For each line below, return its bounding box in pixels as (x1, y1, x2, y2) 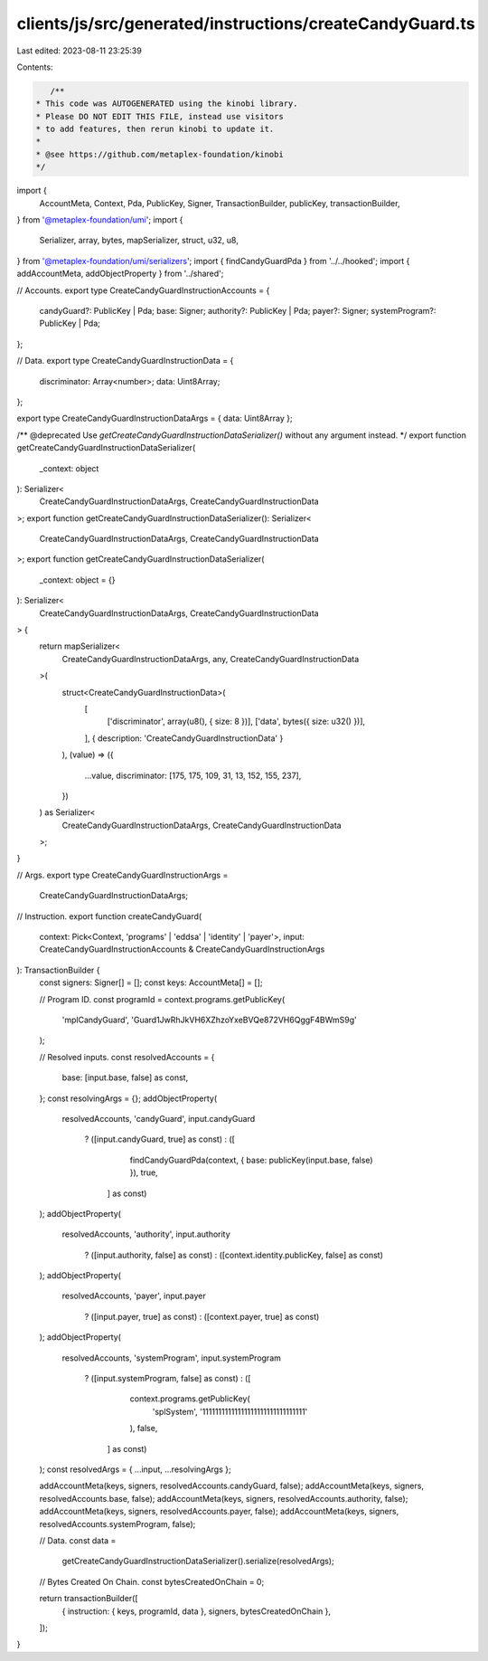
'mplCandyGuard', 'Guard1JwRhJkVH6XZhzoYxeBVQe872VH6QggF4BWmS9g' (61, 1014, 357, 1025)
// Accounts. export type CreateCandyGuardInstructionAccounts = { (16, 285, 270, 296)
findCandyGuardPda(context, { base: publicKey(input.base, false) (129, 1154, 374, 1165)
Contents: (16, 62, 53, 72)
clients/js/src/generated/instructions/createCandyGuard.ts (16, 14, 475, 33)
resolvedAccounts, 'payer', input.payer (61, 1290, 207, 1302)
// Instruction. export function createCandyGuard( (16, 910, 202, 922)
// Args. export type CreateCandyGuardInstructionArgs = (16, 869, 229, 880)
